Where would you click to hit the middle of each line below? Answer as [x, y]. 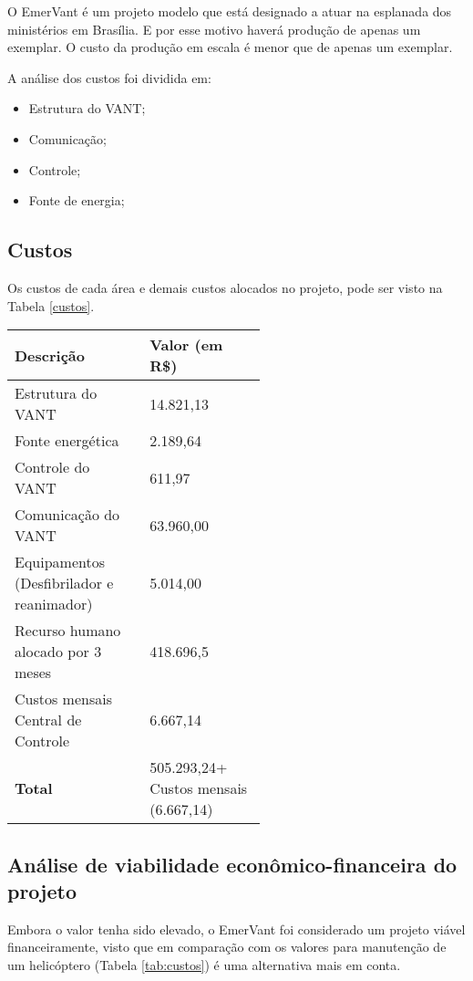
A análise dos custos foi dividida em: [109, 77]
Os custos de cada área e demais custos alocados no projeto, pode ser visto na [225, 287]
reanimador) [54, 604]
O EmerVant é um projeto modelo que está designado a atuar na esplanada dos [230, 11]
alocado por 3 [58, 652]
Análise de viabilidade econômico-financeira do [232, 864]
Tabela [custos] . [51, 305]
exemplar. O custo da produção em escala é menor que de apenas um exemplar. [230, 47]
